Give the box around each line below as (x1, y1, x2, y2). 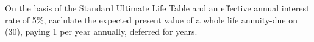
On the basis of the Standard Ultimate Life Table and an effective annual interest (5, 2, 310, 14)
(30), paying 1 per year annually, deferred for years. (5, 25, 198, 38)
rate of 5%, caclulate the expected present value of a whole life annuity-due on (5, 13, 298, 26)
